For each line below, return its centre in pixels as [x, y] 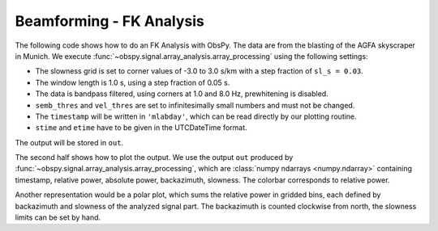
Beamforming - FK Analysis [109, 21]
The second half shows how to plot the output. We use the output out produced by [154, 157]
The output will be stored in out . [69, 142]
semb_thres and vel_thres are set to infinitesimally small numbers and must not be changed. [195, 105]
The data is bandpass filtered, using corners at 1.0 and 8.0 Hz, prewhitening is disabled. [182, 94]
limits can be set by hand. [58, 217]
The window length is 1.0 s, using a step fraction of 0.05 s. [133, 82]
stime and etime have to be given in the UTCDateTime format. [141, 128]
